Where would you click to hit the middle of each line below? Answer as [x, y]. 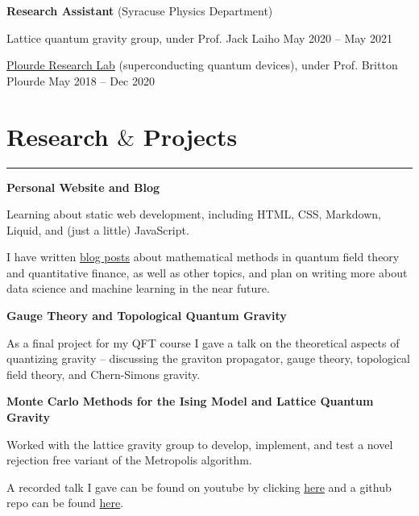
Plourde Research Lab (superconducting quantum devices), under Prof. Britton [202, 65]
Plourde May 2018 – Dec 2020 [81, 80]
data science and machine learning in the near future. [138, 288]
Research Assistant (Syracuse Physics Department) [140, 10]
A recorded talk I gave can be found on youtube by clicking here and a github [199, 487]
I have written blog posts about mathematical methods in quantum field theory [203, 257]
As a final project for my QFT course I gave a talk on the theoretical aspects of [203, 342]
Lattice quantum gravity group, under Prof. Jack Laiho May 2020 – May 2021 [199, 37]
